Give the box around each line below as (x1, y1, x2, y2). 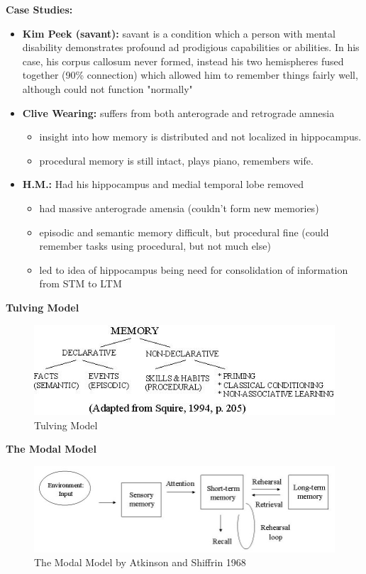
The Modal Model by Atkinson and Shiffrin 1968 (34, 555, 246, 570)
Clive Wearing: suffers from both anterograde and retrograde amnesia (22, 105, 335, 120)
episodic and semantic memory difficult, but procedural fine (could (39, 224, 329, 239)
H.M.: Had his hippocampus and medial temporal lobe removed (22, 177, 304, 192)
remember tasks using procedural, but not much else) (39, 238, 271, 253)
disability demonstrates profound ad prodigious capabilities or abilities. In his (22, 40, 360, 55)
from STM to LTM (39, 276, 122, 291)
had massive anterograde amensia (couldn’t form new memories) (39, 200, 319, 215)
